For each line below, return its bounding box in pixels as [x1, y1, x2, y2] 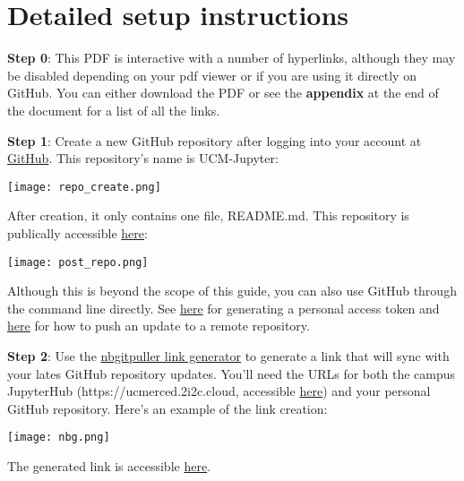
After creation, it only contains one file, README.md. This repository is [7, 206, 409, 225]
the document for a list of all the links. [7, 100, 220, 119]
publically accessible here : [7, 223, 148, 242]
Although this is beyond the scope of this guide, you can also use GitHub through [7, 281, 457, 300]
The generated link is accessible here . [7, 457, 211, 475]
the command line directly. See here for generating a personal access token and [7, 298, 440, 317]
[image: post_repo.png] [7, 255, 149, 269]
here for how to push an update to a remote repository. [7, 316, 310, 335]
